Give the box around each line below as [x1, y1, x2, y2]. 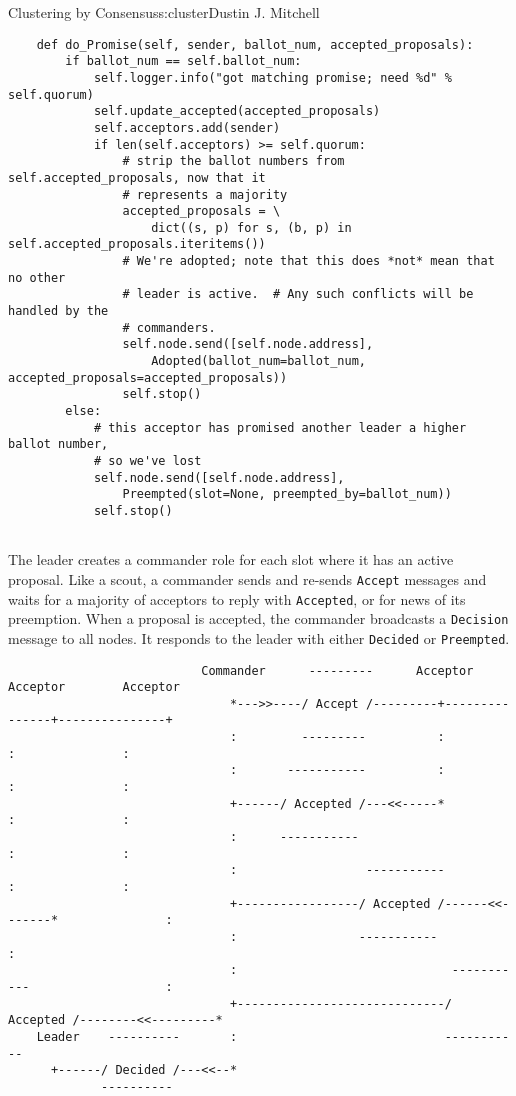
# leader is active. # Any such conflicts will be [122, 287, 474, 302]
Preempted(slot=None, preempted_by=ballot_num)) [122, 487, 452, 502]
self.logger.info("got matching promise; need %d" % [93, 70, 452, 85]
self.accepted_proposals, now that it [8, 170, 266, 185]
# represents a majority [122, 187, 288, 202]
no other [8, 270, 66, 285]
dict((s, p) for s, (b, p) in [151, 220, 352, 235]
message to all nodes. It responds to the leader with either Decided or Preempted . [8, 627, 510, 648]
